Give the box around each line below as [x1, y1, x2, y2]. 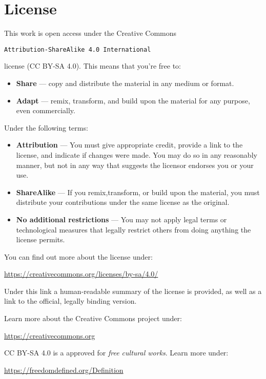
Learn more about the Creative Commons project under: [4, 313, 182, 324]
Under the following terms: [4, 122, 88, 133]
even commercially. [16, 105, 75, 116]
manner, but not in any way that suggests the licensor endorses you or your [16, 159, 254, 170]
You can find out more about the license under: [4, 251, 153, 262]
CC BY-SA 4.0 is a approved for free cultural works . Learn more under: [4, 347, 229, 358]
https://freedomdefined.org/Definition [4, 364, 124, 375]
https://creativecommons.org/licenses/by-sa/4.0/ [4, 268, 158, 279]
